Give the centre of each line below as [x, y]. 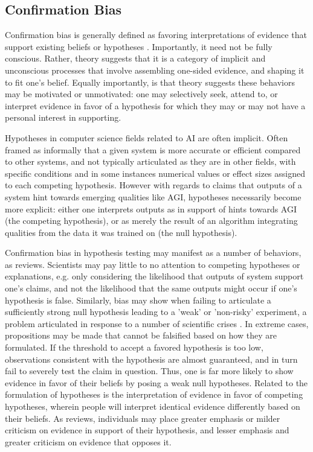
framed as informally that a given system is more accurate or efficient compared [153, 149]
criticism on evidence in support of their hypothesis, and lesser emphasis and [147, 430]
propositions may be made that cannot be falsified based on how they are [141, 335]
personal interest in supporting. [63, 117]
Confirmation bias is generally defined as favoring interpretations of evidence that [156, 35]
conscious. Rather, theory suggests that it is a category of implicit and [135, 58]
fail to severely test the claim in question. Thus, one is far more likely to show [149, 371]
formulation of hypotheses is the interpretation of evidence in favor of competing [154, 394]
